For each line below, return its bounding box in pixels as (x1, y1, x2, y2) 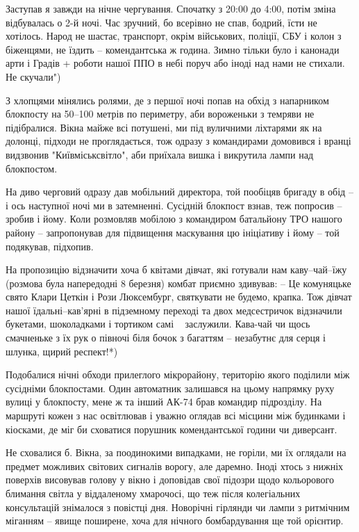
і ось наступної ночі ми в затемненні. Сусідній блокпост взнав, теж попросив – (6, 198, 342, 212)
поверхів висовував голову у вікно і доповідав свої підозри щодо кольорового (6, 472, 334, 487)
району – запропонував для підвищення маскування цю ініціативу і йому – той (6, 225, 340, 239)
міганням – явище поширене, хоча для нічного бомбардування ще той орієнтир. (6, 513, 344, 528)
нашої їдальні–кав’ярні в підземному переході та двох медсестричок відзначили (6, 303, 342, 317)
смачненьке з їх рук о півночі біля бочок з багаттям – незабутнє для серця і (6, 330, 326, 345)
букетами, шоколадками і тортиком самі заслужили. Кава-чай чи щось (6, 316, 310, 331)
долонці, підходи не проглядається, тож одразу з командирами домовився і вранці (6, 134, 351, 148)
